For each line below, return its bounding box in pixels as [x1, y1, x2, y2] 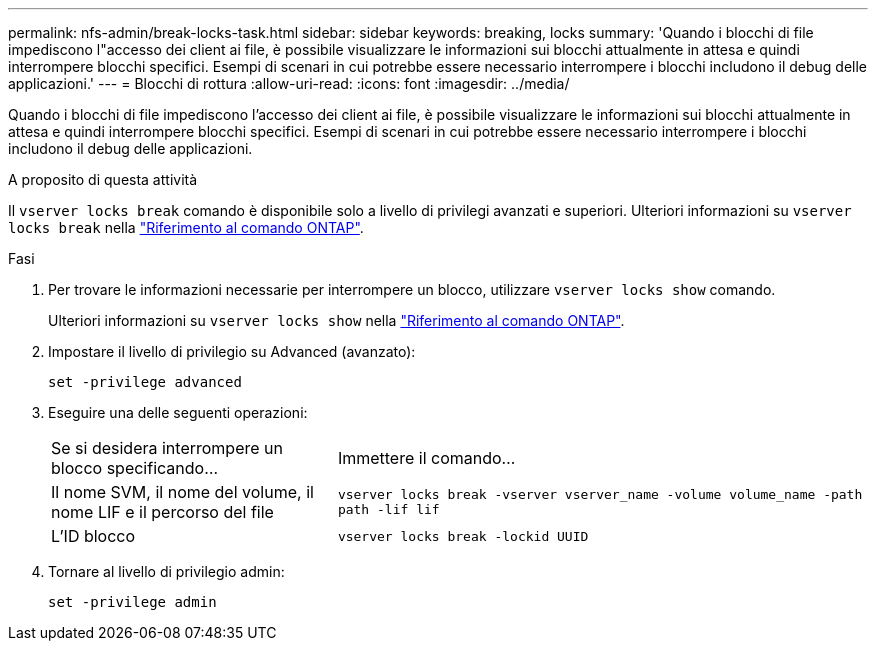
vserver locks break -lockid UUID [337, 528, 589, 544]
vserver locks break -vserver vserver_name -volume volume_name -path [337, 487, 863, 502]
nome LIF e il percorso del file [51, 502, 274, 522]
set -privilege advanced [48, 374, 242, 390]
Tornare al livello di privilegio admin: [48, 563, 285, 580]
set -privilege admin [48, 594, 217, 610]
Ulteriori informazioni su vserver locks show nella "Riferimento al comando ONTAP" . [48, 312, 625, 329]
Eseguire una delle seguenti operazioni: [48, 404, 308, 421]
